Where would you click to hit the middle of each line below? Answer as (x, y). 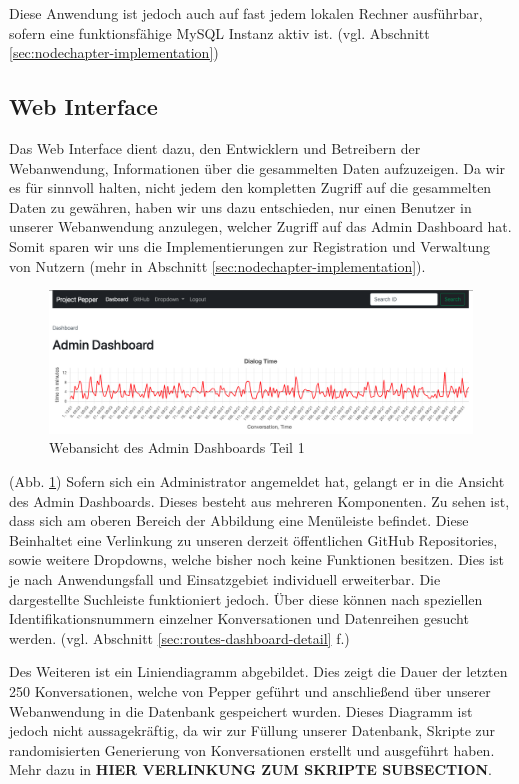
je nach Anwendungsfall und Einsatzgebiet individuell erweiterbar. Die (225, 578)
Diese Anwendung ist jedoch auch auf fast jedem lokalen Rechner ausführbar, (246, 13)
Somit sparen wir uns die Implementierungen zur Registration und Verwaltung (249, 245)
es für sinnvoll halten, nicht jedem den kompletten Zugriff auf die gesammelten (250, 187)
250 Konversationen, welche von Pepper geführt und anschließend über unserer (250, 690)
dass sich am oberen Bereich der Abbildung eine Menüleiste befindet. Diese (239, 520)
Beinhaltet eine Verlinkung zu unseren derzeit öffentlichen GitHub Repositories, (253, 539)
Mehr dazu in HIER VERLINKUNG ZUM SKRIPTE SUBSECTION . (250, 769)
